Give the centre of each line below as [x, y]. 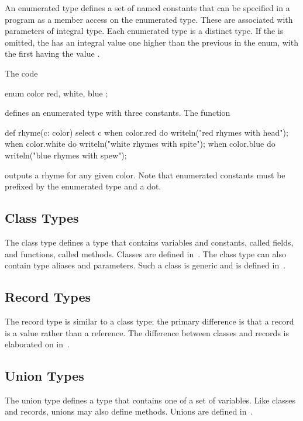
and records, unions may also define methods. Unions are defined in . [129, 411]
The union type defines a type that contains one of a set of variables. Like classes [150, 400]
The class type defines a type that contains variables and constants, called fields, [149, 242]
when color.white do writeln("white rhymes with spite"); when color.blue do [140, 144]
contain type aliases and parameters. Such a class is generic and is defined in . [145, 265]
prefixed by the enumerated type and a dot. [83, 186]
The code [21, 73]
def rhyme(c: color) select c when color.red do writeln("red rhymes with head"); [147, 132]
